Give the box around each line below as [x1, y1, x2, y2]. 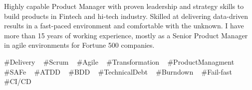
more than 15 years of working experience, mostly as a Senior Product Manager [4, 30, 248, 40]
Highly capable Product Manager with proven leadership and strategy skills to [4, 1, 244, 11]
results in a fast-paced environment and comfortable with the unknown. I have [4, 20, 244, 31]
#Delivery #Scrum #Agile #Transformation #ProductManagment [4, 56, 235, 67]
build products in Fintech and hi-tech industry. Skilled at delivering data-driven [4, 10, 249, 21]
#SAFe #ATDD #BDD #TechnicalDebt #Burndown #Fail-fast [4, 66, 232, 77]
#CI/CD [4, 76, 31, 87]
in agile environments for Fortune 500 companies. [4, 40, 155, 50]
